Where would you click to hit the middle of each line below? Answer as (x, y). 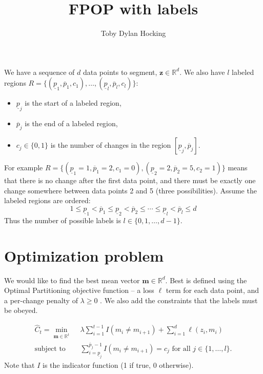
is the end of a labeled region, (71, 123)
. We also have (202, 72)
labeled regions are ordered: (47, 200)
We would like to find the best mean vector (72, 280)
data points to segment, (120, 72)
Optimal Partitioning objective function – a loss (79, 290)
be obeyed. (21, 310)
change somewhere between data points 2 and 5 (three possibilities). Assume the (130, 190)
